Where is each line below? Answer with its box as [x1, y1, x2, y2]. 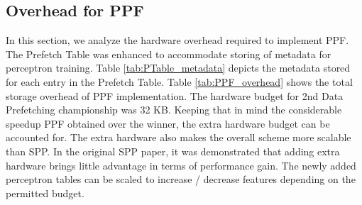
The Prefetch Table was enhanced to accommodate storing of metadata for [6, 46, 331, 61]
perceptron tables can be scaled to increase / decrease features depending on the [6, 172, 356, 187]
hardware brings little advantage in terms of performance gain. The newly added [6, 157, 356, 172]
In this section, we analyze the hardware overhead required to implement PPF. [6, 33, 349, 48]
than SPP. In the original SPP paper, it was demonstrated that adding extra [6, 143, 340, 158]
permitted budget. [6, 185, 84, 200]
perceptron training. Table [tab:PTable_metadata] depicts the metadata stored [6, 60, 351, 75]
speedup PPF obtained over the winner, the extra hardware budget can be [6, 116, 330, 131]
